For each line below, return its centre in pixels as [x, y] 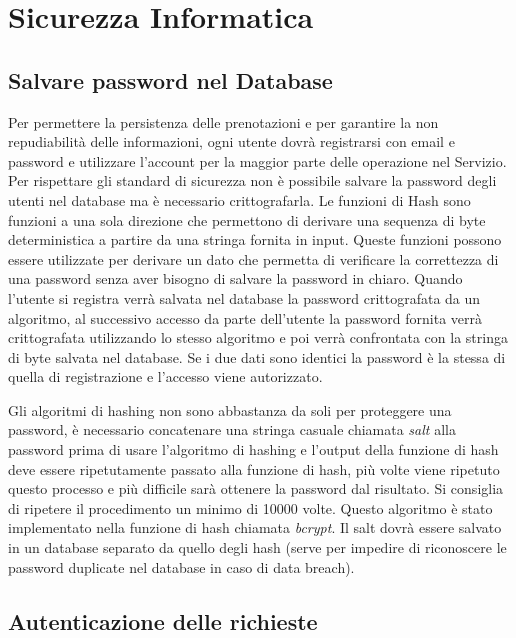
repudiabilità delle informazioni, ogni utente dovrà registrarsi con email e [231, 141]
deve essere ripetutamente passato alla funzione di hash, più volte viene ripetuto [254, 468]
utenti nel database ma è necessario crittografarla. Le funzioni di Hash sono [239, 199]
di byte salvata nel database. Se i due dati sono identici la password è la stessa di [257, 356]
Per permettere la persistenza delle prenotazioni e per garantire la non [223, 121]
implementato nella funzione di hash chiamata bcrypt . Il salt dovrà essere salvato [255, 527]
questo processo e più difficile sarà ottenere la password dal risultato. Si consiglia [256, 488]
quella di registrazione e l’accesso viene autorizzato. [165, 376]
